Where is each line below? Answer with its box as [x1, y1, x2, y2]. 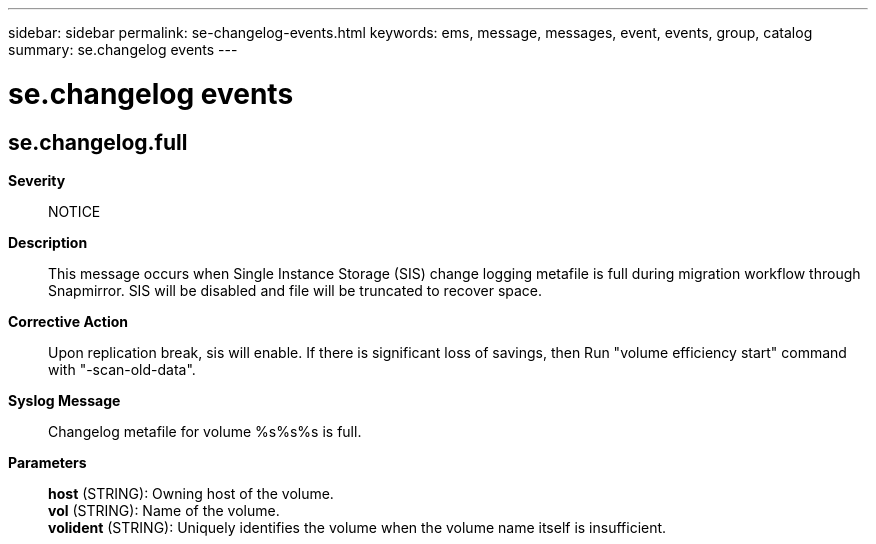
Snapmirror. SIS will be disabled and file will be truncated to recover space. [48, 281, 543, 299]
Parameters [8, 453, 87, 471]
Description [8, 233, 88, 251]
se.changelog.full [8, 129, 188, 155]
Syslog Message [8, 391, 121, 409]
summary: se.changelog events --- [8, 41, 238, 58]
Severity [8, 171, 66, 189]
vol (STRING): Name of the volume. [48, 501, 280, 519]
